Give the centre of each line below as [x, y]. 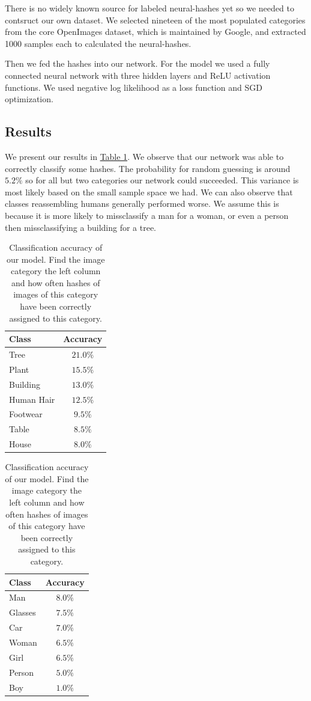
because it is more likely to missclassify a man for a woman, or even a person [147, 215]
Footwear [26, 414]
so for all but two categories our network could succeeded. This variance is [162, 180]
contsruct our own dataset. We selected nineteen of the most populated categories [155, 20]
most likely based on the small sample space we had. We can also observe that [149, 191]
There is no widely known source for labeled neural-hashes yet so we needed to [149, 8]
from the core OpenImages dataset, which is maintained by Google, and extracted [155, 32]
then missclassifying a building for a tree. [81, 227]
